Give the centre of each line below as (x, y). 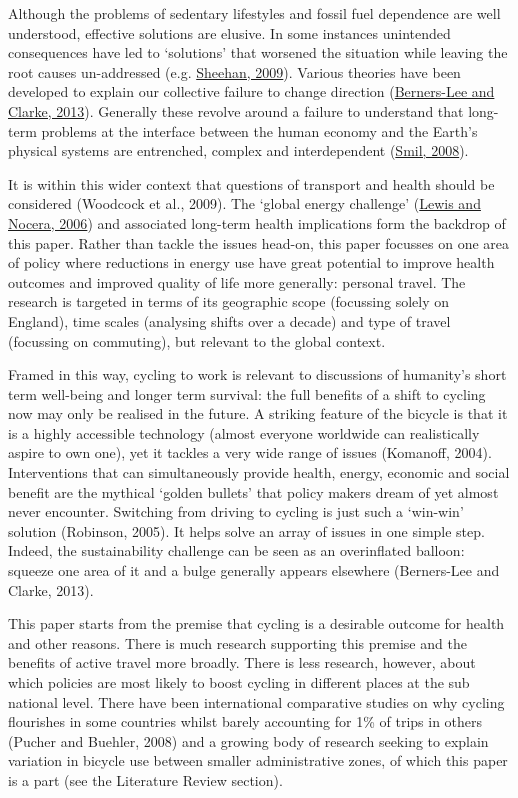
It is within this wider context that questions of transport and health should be (251, 183)
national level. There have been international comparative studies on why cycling (256, 701)
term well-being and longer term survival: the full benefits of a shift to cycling (247, 393)
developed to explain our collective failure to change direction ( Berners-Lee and (251, 91)
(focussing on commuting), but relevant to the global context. (197, 340)
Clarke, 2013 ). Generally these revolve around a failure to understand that (236, 110)
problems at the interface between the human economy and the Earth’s (259, 130)
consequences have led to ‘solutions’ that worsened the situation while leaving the (258, 52)
